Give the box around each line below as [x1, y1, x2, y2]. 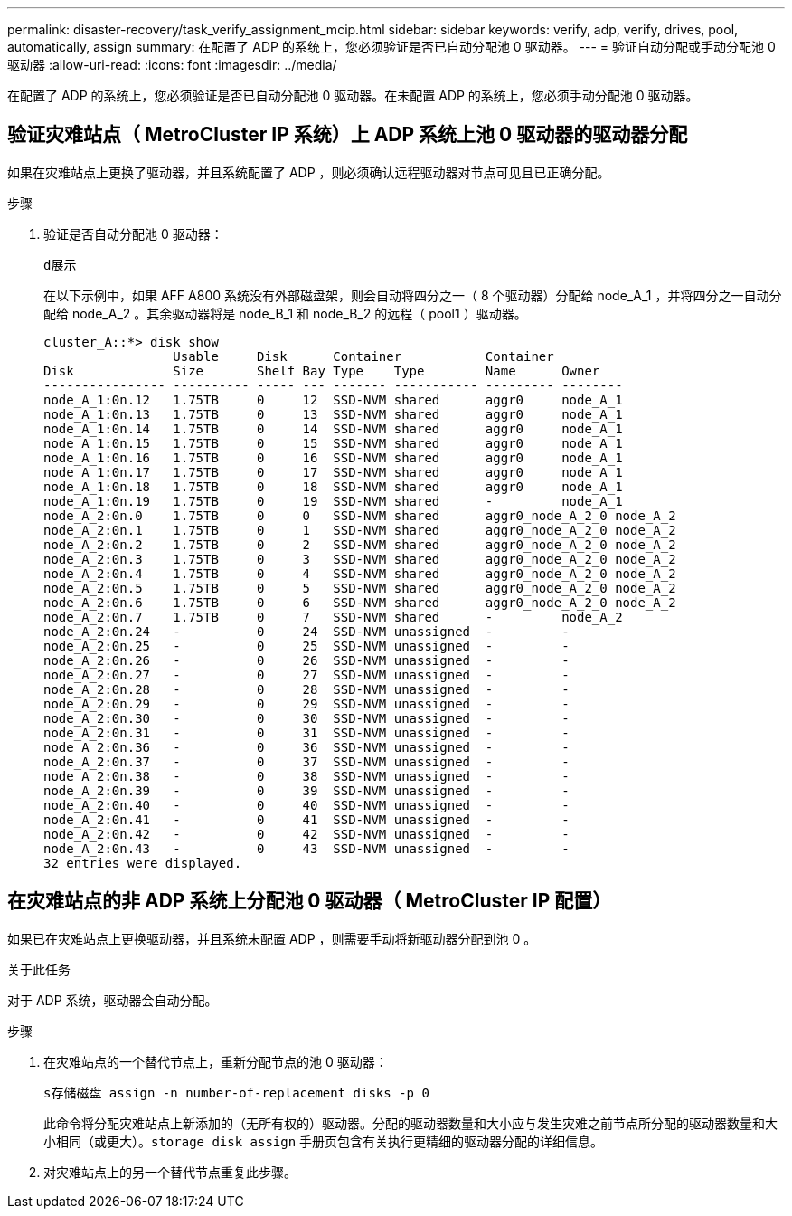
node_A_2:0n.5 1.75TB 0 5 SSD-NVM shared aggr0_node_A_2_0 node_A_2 [43, 580, 676, 595]
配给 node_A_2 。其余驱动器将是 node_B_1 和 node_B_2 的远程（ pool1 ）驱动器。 [43, 305, 527, 321]
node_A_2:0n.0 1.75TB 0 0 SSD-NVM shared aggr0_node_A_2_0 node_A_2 [43, 508, 676, 523]
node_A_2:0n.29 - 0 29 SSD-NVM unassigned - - [43, 696, 570, 711]
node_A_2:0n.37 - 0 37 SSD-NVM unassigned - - [43, 754, 570, 769]
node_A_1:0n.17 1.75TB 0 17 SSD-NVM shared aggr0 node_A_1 [43, 464, 623, 480]
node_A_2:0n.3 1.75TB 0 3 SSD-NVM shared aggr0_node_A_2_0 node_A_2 [43, 551, 676, 566]
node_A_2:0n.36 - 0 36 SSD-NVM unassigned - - [43, 739, 570, 755]
